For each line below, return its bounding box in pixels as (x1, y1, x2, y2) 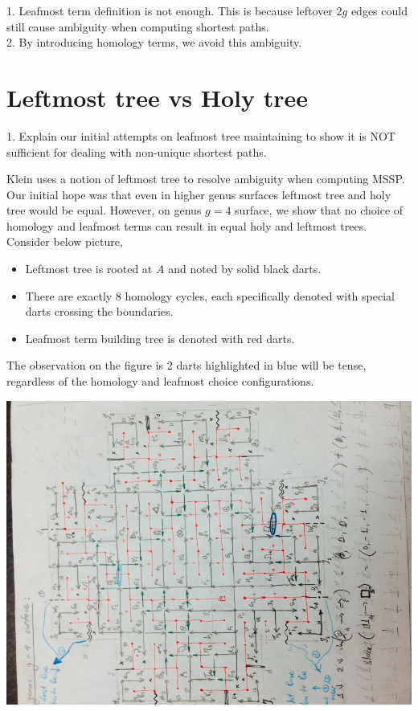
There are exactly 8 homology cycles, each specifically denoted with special (25, 287, 395, 304)
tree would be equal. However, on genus (6, 202, 202, 219)
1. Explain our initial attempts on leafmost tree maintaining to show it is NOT (6, 127, 395, 144)
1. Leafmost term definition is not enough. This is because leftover (6, 2, 333, 18)
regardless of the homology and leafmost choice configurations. (6, 373, 314, 390)
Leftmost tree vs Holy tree (6, 80, 309, 113)
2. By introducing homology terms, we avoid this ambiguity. (6, 34, 302, 51)
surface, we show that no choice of (235, 202, 404, 219)
